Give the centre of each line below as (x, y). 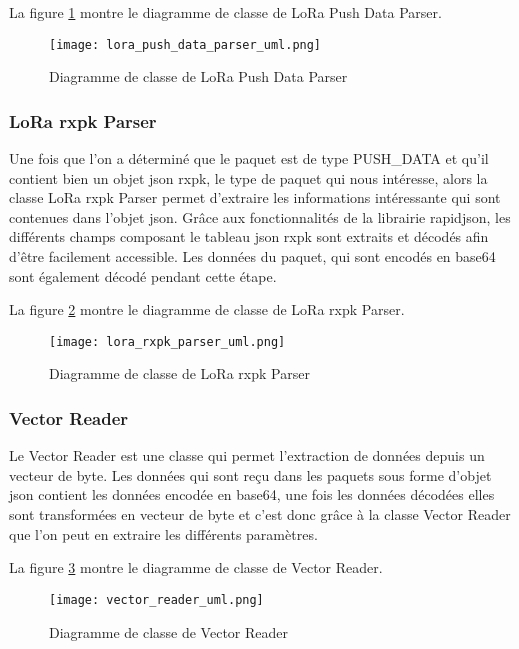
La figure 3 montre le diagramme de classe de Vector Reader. (196, 567)
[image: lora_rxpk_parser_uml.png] (167, 341)
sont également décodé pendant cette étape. (143, 275)
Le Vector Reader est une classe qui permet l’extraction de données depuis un (247, 455)
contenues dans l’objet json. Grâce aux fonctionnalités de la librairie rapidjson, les (260, 216)
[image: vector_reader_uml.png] (156, 599)
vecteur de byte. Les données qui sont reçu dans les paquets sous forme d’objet (250, 474)
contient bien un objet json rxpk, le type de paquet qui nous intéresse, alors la (248, 177)
